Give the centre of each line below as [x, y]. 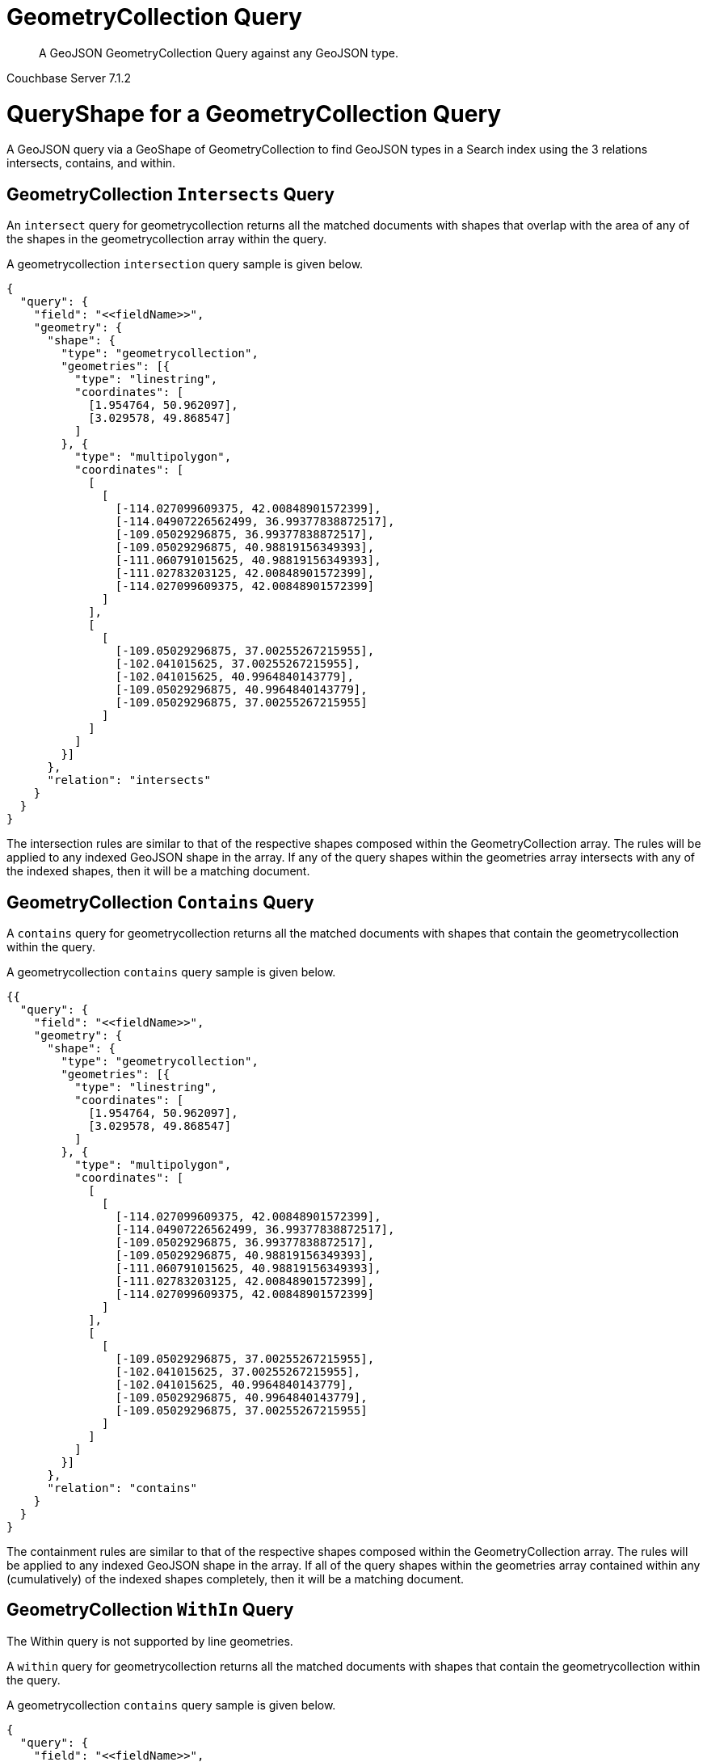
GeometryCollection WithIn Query [150, 1610]
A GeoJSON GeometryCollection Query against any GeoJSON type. [219, 53]
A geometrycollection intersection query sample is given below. [185, 264]
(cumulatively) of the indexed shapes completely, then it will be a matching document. [236, 1579]
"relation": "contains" [122, 1488]
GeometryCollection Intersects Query [170, 194]
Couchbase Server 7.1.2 [69, 78]
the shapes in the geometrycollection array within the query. [167, 239]
